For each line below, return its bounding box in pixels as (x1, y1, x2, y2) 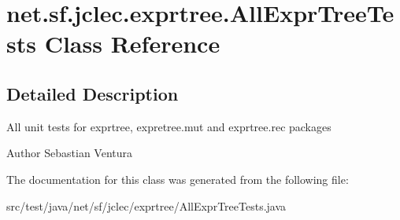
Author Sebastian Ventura (6, 145, 133, 161)
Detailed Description (6, 81, 179, 105)
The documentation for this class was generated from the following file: (6, 170, 349, 187)
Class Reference (44, 27, 220, 60)
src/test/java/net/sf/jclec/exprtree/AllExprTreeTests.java (6, 197, 287, 214)
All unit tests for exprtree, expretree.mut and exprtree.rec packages (6, 118, 331, 134)
